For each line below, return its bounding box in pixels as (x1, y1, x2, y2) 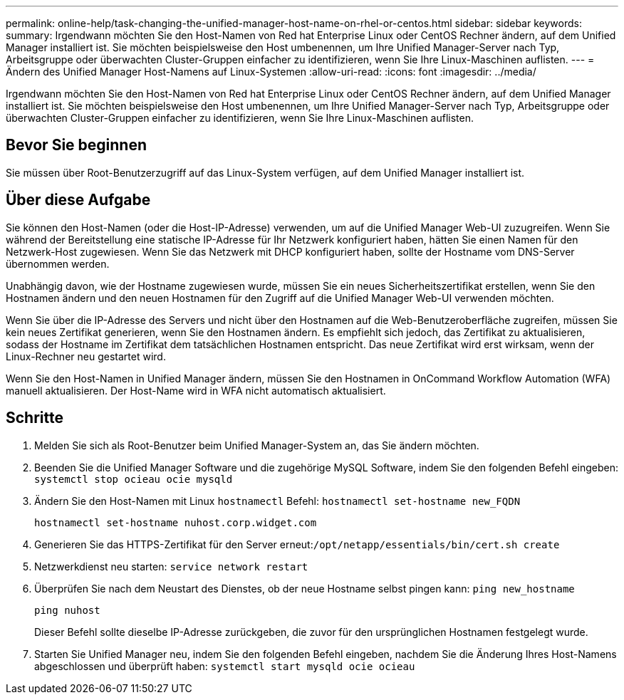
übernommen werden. (6, 257, 110, 270)
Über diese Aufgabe (6, 191, 151, 209)
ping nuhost (34, 604, 100, 616)
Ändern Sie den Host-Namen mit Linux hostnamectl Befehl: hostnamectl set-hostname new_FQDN (34, 494, 521, 507)
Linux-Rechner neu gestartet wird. (6, 350, 166, 362)
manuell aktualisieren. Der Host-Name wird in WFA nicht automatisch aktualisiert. (6, 384, 386, 397)
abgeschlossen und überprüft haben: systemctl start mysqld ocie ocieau (34, 659, 415, 672)
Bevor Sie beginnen (6, 136, 147, 155)
